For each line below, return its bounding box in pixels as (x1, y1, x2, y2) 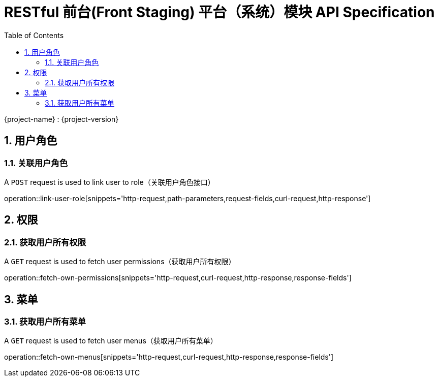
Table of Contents (4, 30, 64, 40)
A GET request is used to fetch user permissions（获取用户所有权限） (4, 257, 236, 266)
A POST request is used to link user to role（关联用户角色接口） (4, 177, 215, 186)
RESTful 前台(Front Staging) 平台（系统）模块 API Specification (4, 4, 435, 21)
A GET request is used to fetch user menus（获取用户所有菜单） (4, 336, 217, 345)
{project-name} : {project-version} (4, 114, 119, 123)
